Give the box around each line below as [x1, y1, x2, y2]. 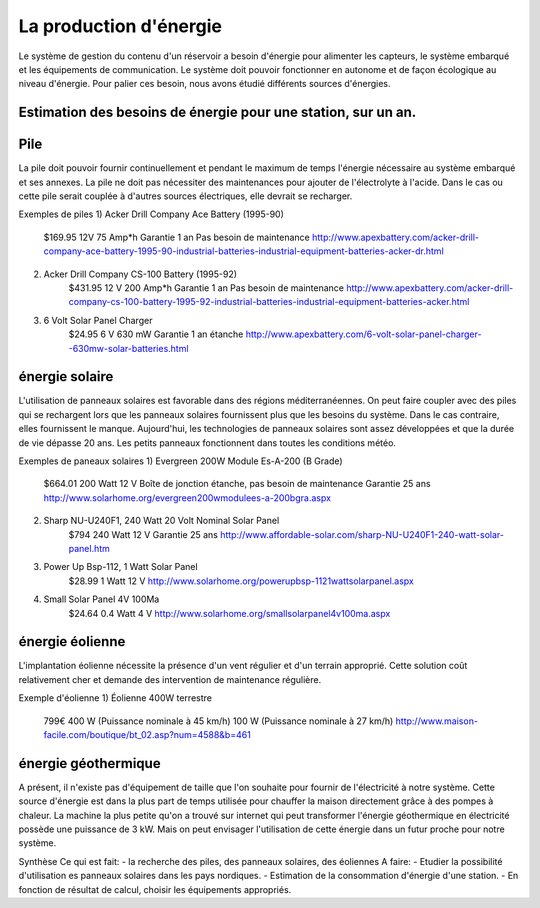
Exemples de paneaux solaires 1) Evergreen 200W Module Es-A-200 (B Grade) [18, 455, 344, 467]
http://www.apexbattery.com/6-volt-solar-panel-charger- [245, 328, 482, 340]
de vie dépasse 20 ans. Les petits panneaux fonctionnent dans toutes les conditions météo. [18, 436, 397, 449]
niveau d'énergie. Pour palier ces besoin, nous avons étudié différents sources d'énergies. [18, 78, 391, 90]
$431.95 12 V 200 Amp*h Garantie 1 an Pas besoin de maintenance [68, 281, 345, 294]
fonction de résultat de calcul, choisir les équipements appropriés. [18, 883, 292, 895]
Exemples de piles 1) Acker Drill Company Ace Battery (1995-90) [18, 208, 285, 220]
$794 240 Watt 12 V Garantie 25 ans [68, 528, 219, 540]
